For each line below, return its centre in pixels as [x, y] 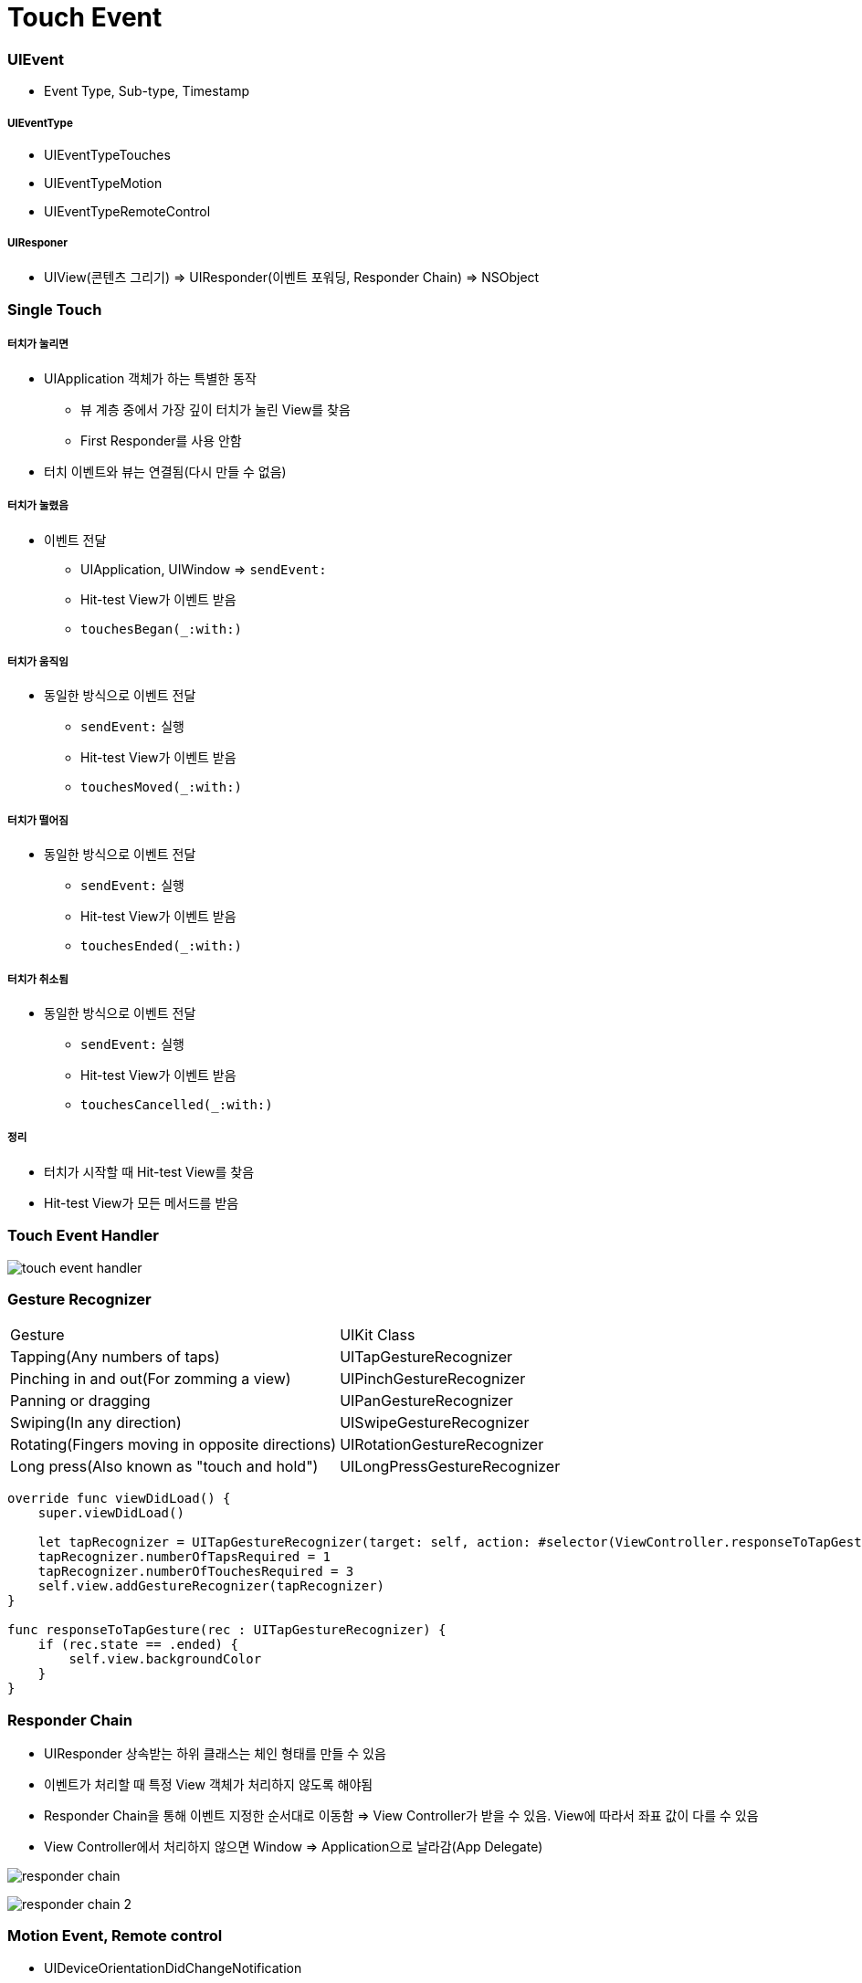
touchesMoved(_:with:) [162, 787]
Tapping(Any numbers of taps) [115, 1357]
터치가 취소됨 [38, 979]
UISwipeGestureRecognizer [435, 1423]
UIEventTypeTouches [107, 154]
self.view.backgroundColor [165, 1659]
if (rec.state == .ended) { [138, 1645]
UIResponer [37, 243]
